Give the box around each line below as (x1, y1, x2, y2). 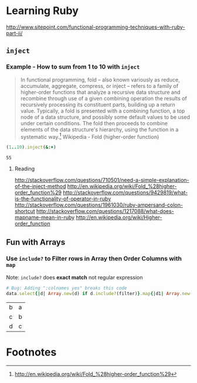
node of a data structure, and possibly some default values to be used (20, 113, 191, 121)
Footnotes (6, 346, 57, 358)
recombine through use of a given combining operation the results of (20, 95, 188, 102)
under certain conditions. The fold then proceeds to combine (20, 119, 168, 126)
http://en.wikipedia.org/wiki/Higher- (76, 214, 162, 221)
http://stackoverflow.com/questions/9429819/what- (62, 189, 188, 196)
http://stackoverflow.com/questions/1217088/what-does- (36, 208, 174, 215)
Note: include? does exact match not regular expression (6, 273, 143, 281)
